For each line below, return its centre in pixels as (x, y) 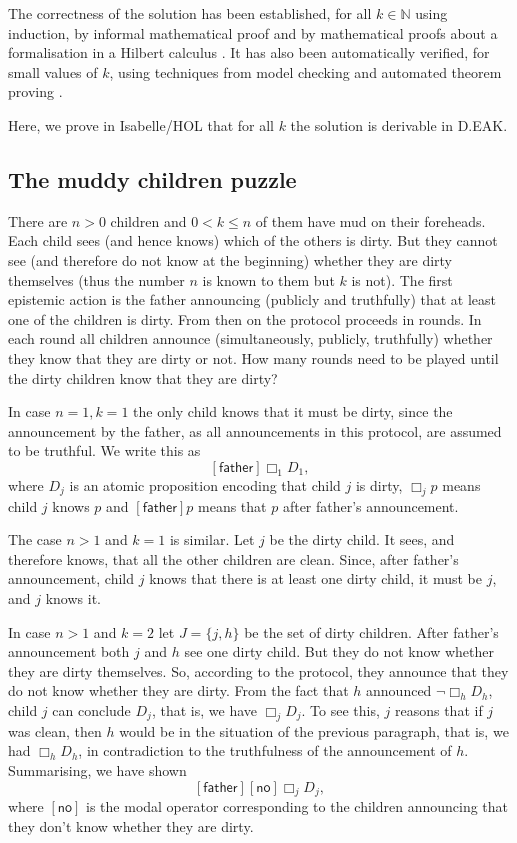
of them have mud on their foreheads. (370, 220)
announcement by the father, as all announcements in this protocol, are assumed (255, 430)
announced (399, 690)
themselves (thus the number (96, 279)
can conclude (91, 710)
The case (35, 539)
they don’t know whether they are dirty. (131, 826)
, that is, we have (204, 710)
